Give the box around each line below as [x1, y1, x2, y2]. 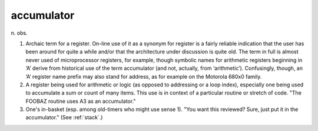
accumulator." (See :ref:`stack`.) [25, 114, 103, 121]
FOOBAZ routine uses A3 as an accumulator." [25, 98, 136, 105]
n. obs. [11, 29, 28, 36]
